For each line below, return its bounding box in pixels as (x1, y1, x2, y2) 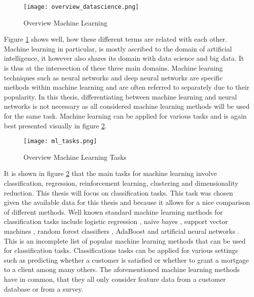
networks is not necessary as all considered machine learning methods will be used (4, 101, 250, 111)
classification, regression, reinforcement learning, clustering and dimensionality (4, 178, 238, 188)
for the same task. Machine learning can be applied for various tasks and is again (4, 111, 247, 121)
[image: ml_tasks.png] (23, 138, 97, 145)
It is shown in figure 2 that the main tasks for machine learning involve (4, 168, 217, 178)
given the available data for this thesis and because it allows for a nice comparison (4, 197, 250, 207)
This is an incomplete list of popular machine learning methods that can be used (4, 235, 246, 246)
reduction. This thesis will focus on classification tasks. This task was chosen (4, 187, 233, 198)
